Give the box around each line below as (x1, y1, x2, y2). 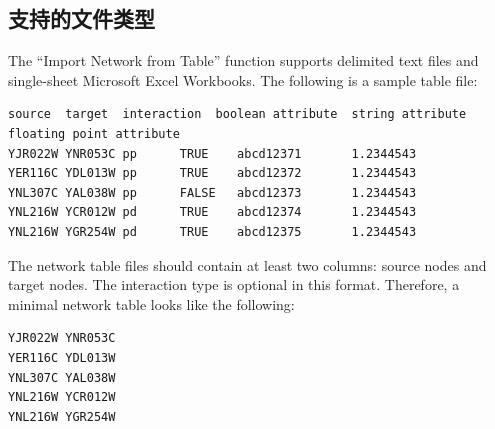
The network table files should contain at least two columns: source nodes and (8, 254, 487, 275)
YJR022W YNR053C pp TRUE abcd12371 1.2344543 (8, 146, 417, 161)
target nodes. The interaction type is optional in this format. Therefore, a (8, 274, 460, 295)
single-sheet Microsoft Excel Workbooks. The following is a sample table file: (8, 69, 478, 90)
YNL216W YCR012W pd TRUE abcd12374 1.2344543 (8, 205, 417, 220)
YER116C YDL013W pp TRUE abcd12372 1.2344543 (8, 166, 417, 181)
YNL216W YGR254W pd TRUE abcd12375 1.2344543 (8, 224, 417, 239)
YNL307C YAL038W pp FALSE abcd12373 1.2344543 (8, 185, 417, 200)
